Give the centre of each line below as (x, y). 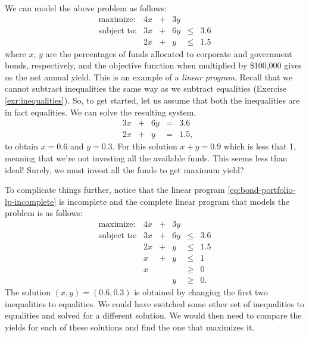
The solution (28, 292)
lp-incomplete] (31, 201)
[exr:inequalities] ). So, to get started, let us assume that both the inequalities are (152, 100)
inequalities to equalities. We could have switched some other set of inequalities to (154, 303)
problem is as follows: (44, 213)
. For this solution (145, 146)
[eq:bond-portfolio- (262, 190)
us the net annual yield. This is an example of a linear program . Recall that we (149, 77)
